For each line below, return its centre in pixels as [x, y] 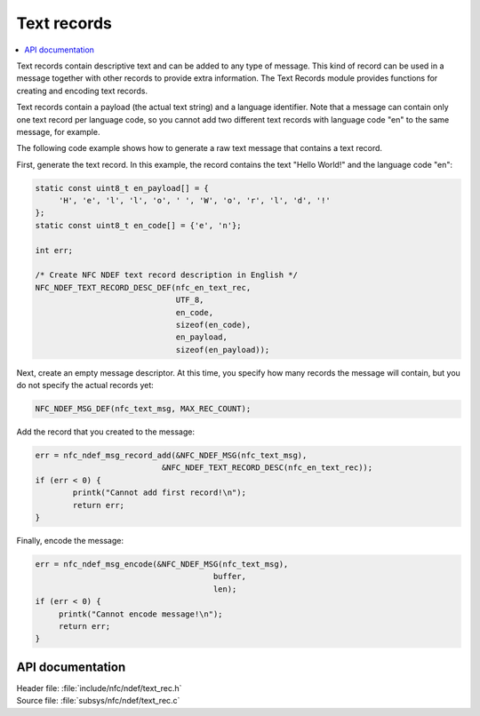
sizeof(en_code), [213, 325]
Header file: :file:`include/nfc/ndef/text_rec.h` [99, 688]
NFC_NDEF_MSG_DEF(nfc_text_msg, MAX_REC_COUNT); [143, 409]
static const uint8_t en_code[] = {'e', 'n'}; [138, 225]
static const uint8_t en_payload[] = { [122, 188]
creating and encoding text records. [82, 91]
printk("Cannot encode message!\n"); [140, 614]
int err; [54, 250]
